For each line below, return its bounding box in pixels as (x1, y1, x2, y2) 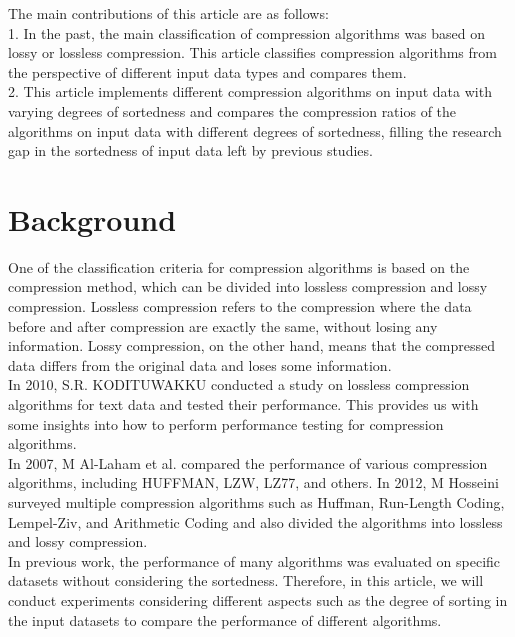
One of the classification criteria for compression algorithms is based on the (8, 256, 470, 277)
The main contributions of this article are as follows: (8, 3, 329, 23)
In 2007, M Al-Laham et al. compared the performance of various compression (8, 452, 488, 473)
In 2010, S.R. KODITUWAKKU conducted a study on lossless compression (8, 374, 470, 395)
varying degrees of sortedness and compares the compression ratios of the (8, 100, 457, 121)
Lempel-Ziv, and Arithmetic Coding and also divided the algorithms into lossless (8, 511, 503, 532)
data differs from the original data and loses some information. (8, 354, 392, 375)
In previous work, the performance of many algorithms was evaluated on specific (8, 550, 501, 571)
